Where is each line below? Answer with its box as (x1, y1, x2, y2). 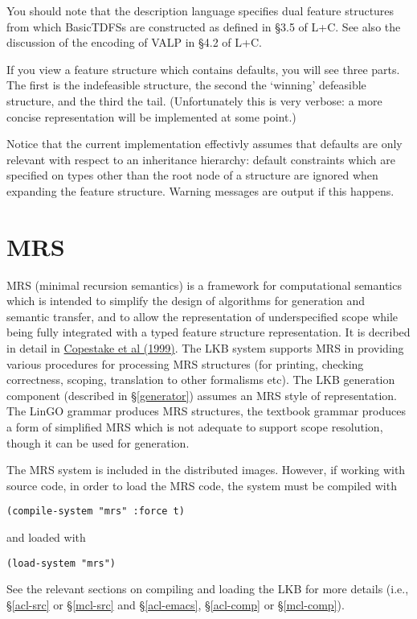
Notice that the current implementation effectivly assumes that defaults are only (6, 135, 403, 152)
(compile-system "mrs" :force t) (6, 506, 185, 518)
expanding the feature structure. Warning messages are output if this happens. (6, 182, 395, 199)
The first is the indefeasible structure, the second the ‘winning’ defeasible (6, 76, 366, 93)
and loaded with (6, 529, 86, 546)
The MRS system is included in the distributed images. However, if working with (6, 461, 406, 478)
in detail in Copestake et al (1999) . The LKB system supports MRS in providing (6, 340, 404, 357)
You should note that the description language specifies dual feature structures (6, 2, 395, 19)
